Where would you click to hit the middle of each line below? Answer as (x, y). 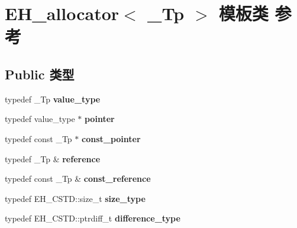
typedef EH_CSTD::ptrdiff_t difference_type (93, 218)
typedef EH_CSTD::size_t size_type (75, 198)
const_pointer (111, 138)
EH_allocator (62, 13)
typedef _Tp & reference (53, 158)
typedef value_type (40, 119)
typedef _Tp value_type (53, 99)
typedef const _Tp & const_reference (78, 179)
